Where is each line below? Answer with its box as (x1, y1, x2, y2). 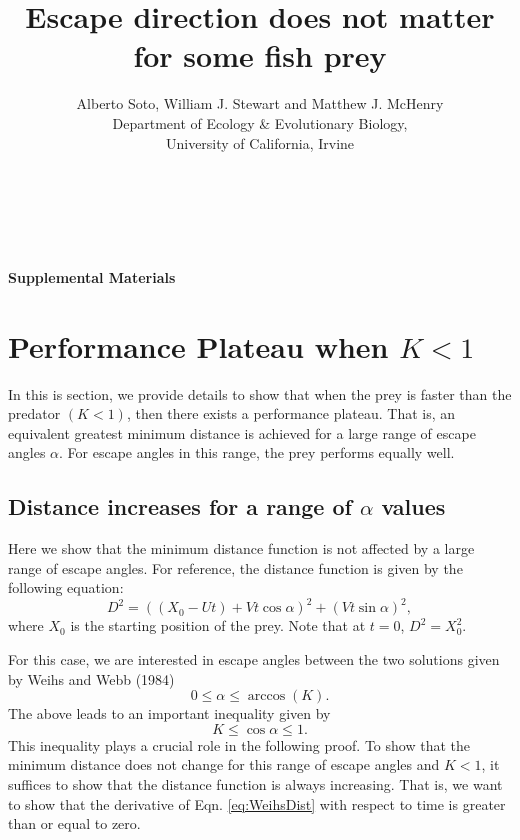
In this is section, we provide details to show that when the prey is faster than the (8, 383, 512, 404)
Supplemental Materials (8, 266, 176, 287)
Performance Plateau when (8, 325, 389, 366)
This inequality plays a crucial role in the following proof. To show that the (8, 734, 470, 755)
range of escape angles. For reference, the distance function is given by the (8, 557, 463, 578)
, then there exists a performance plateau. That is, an (126, 403, 456, 424)
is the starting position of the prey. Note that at (70, 615, 366, 636)
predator (8, 403, 61, 424)
